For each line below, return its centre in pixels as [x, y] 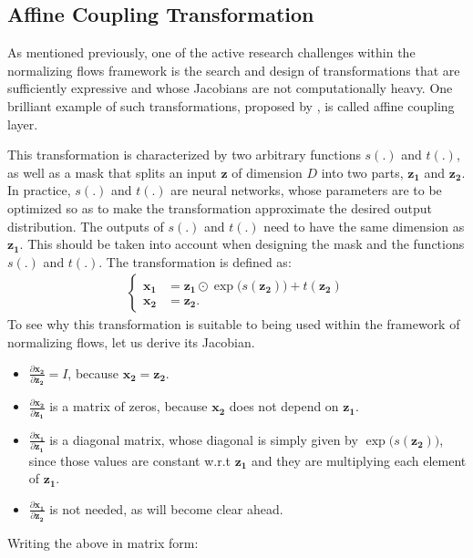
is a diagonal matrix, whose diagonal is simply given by [204, 439]
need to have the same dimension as [364, 226]
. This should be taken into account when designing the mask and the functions [242, 244]
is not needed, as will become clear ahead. [166, 508]
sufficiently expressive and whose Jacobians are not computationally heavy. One [230, 88]
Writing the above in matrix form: [103, 542]
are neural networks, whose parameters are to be [306, 190]
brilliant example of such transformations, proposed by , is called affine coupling [231, 105]
